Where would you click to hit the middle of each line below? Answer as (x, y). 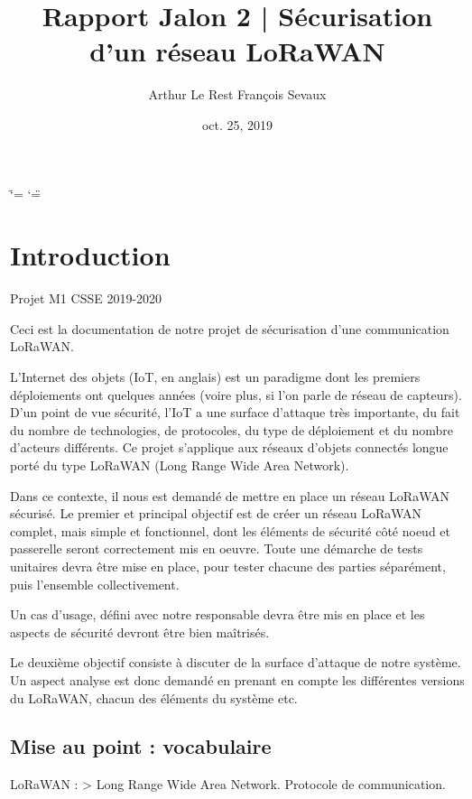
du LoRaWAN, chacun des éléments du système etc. (154, 697)
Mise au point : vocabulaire (141, 746)
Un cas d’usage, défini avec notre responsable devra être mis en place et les (217, 614)
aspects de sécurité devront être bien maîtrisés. (140, 632)
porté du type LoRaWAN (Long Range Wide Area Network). (180, 465)
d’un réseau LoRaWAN (237, 51)
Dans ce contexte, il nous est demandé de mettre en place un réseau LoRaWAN (230, 495)
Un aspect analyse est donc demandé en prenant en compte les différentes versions (237, 679)
